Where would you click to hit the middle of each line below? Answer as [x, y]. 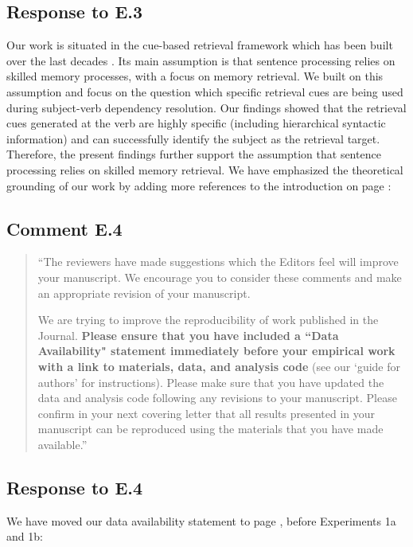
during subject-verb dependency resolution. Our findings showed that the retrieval [206, 107]
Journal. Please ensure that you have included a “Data [188, 335]
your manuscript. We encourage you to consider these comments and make [220, 277]
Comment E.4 [64, 228]
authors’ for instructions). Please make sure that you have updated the [211, 382]
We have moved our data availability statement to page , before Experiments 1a [201, 520]
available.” [62, 444]
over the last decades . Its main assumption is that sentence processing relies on [201, 60]
